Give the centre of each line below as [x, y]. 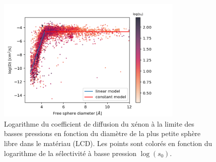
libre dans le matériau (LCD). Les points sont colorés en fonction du [108, 143]
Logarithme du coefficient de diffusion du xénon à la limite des [99, 123]
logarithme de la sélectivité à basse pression [70, 153]
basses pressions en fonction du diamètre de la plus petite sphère [102, 133]
